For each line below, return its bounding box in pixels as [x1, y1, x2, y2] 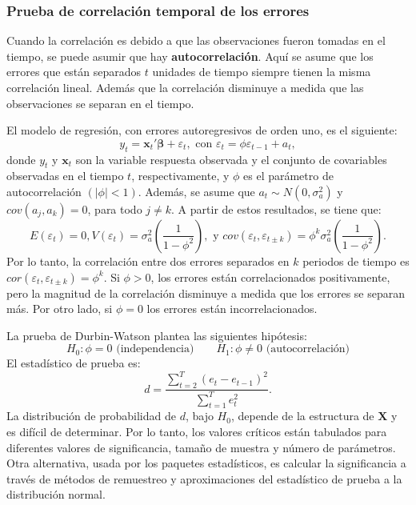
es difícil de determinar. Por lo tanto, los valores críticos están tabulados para [6, 423, 387, 439]
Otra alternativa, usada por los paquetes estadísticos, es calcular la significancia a [6, 455, 406, 471]
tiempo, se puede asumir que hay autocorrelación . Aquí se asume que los [6, 47, 374, 64]
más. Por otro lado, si [6, 300, 113, 317]
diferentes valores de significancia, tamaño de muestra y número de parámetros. [6, 439, 396, 455]
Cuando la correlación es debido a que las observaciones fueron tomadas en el [6, 32, 386, 49]
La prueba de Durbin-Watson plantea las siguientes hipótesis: [6, 327, 307, 343]
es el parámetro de [243, 167, 334, 184]
